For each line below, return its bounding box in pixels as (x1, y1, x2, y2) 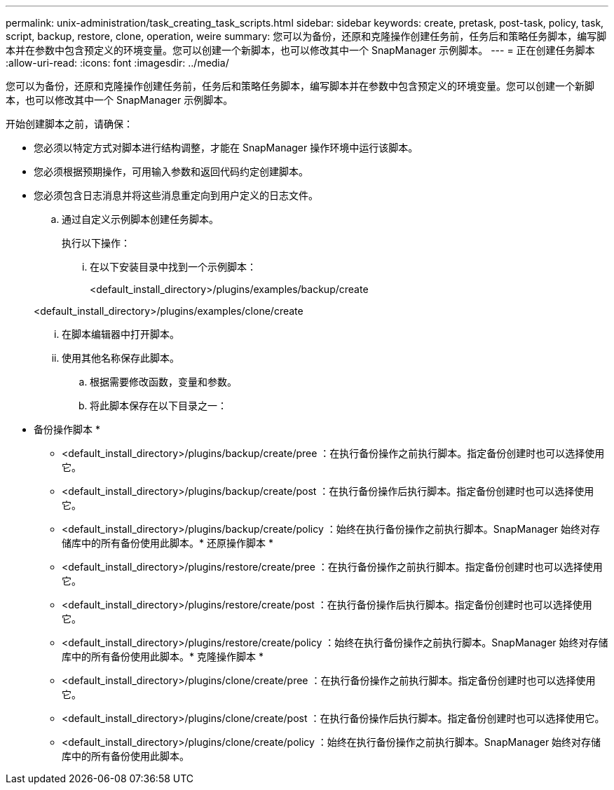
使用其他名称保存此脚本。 (62, 352, 179, 364)
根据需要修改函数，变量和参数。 (90, 376, 237, 388)
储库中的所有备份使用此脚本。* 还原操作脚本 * (62, 537, 273, 549)
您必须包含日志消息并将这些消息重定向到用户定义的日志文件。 (34, 189, 318, 201)
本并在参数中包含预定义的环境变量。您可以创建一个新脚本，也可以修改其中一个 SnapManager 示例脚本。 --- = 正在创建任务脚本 (6, 44, 595, 56)
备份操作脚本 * (34, 423, 100, 435)
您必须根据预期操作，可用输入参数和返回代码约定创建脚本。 (34, 165, 308, 177)
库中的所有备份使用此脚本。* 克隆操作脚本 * (62, 651, 264, 662)
